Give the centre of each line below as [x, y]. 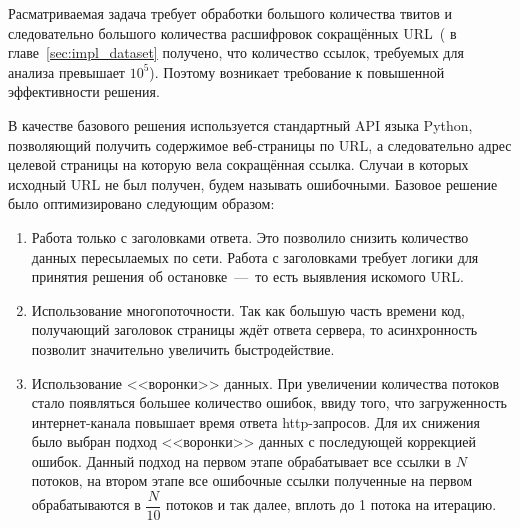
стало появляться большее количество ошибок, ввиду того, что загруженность [269, 402]
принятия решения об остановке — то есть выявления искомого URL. [247, 276]
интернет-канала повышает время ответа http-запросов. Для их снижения [255, 421]
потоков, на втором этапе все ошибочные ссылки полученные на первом [252, 480]
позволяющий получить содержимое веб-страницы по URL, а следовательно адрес [260, 144]
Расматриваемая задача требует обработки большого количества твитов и [230, 13]
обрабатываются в [86, 504]
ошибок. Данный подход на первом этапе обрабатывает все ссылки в [241, 460]
